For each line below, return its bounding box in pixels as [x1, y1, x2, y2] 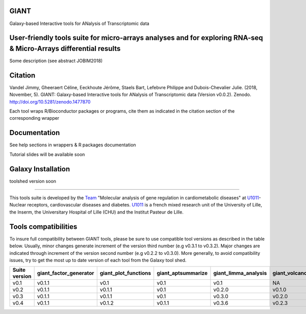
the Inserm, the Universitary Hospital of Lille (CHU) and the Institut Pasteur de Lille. [9, 209, 184, 215]
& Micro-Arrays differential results [9, 44, 121, 53]
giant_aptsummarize [156, 270, 208, 277]
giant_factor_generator [37, 270, 94, 277]
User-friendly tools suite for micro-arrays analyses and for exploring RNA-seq [9, 34, 263, 42]
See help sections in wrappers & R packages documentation [9, 142, 136, 148]
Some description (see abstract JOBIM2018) [9, 58, 103, 64]
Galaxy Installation [9, 165, 70, 173]
